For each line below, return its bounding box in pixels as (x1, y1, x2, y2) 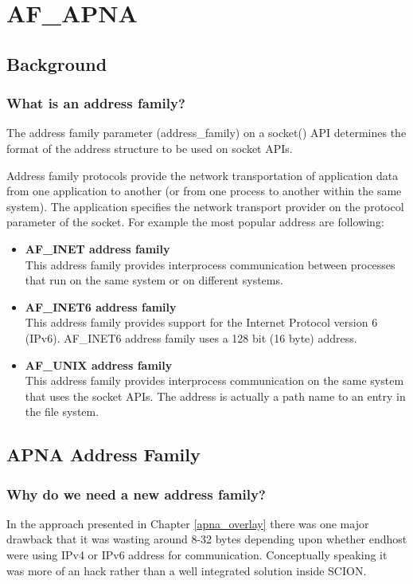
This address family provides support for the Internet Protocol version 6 (25, 314, 378, 331)
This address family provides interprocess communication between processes (25, 256, 395, 272)
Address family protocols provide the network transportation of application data (6, 167, 399, 183)
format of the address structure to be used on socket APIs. (6, 139, 293, 156)
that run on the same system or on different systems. (25, 272, 283, 288)
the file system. (25, 403, 99, 420)
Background (6, 51, 107, 76)
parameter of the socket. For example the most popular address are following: (6, 214, 384, 230)
